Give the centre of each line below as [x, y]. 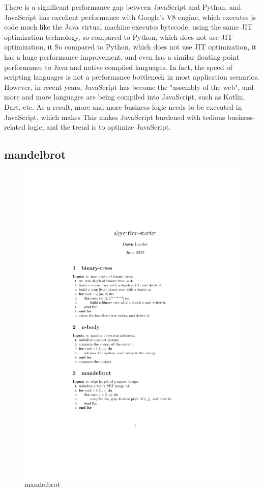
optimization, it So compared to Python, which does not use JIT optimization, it [130, 47]
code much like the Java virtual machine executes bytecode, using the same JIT [128, 27]
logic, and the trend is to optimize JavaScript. [99, 127]
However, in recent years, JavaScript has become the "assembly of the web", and [129, 87]
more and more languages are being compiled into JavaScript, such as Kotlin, [125, 97]
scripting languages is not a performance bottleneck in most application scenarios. [132, 77]
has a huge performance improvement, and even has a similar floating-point [122, 56]
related [15, 127]
